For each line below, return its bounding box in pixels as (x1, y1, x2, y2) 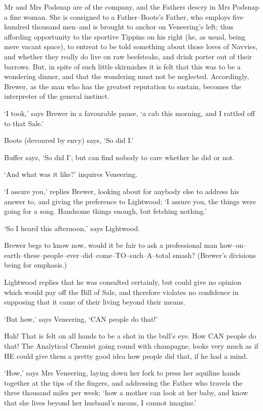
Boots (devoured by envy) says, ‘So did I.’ (4, 135, 134, 145)
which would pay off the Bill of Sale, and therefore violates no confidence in (4, 286, 239, 297)
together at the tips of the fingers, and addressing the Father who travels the (4, 377, 243, 388)
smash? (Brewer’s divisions (172, 249, 256, 260)
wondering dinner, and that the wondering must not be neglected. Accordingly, (4, 71, 249, 82)
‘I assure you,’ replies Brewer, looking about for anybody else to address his (4, 185, 239, 196)
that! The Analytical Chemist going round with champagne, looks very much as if (4, 341, 258, 351)
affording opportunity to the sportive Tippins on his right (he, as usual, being (4, 31, 246, 42)
